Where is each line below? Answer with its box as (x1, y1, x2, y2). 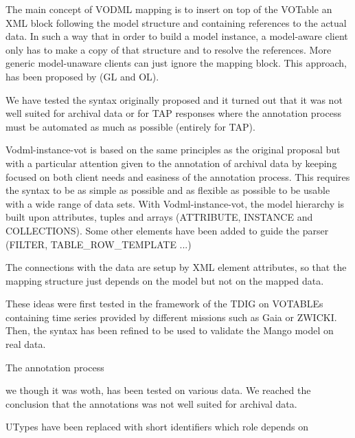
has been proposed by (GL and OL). (5, 69, 159, 83)
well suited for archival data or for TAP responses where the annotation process (5, 106, 341, 120)
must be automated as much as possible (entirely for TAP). (5, 119, 255, 133)
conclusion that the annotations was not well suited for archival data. (5, 396, 297, 410)
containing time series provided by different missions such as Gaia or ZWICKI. (5, 309, 337, 324)
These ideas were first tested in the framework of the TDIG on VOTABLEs (5, 296, 323, 311)
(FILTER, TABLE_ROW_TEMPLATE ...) (5, 237, 192, 251)
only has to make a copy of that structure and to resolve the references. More (5, 42, 332, 56)
